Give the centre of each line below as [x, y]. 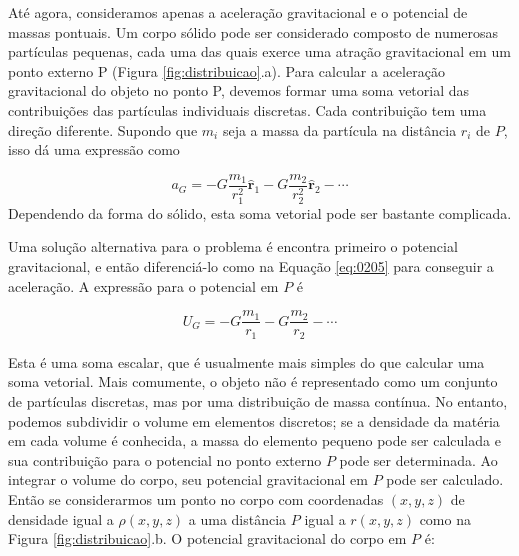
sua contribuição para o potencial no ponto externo [165, 459]
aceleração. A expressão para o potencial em [143, 285]
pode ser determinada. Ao [418, 459]
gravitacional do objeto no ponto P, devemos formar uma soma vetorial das [239, 90]
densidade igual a [61, 518]
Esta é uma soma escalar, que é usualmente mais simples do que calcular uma [246, 361]
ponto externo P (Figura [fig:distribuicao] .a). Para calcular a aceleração [226, 70]
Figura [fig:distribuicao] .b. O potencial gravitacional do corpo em [207, 538]
